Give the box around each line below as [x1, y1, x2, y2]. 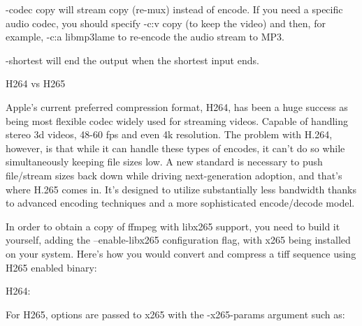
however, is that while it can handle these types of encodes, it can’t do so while [6, 140, 345, 155]
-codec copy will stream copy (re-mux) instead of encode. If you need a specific [6, 2, 343, 16]
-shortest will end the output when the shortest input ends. [6, 52, 259, 67]
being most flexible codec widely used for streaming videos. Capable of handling [6, 113, 349, 128]
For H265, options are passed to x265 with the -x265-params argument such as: [6, 306, 345, 321]
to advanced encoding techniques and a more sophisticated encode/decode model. [6, 195, 355, 210]
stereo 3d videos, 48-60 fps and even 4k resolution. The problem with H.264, [6, 127, 333, 142]
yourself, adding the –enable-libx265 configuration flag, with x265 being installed [6, 232, 351, 247]
